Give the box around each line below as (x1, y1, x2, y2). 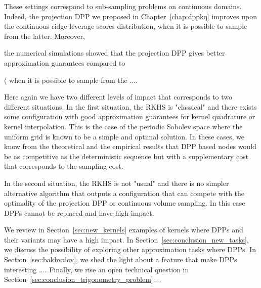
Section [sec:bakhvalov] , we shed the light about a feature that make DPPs (4, 254, 237, 265)
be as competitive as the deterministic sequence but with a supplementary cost (4, 151, 249, 161)
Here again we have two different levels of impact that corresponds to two (4, 91, 233, 102)
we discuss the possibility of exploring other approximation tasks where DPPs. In (4, 244, 256, 255)
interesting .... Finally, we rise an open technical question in (4, 264, 189, 274)
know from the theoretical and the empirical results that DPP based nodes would (4, 141, 256, 152)
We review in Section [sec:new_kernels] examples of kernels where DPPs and (4, 224, 243, 235)
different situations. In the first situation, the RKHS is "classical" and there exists (4, 101, 257, 112)
